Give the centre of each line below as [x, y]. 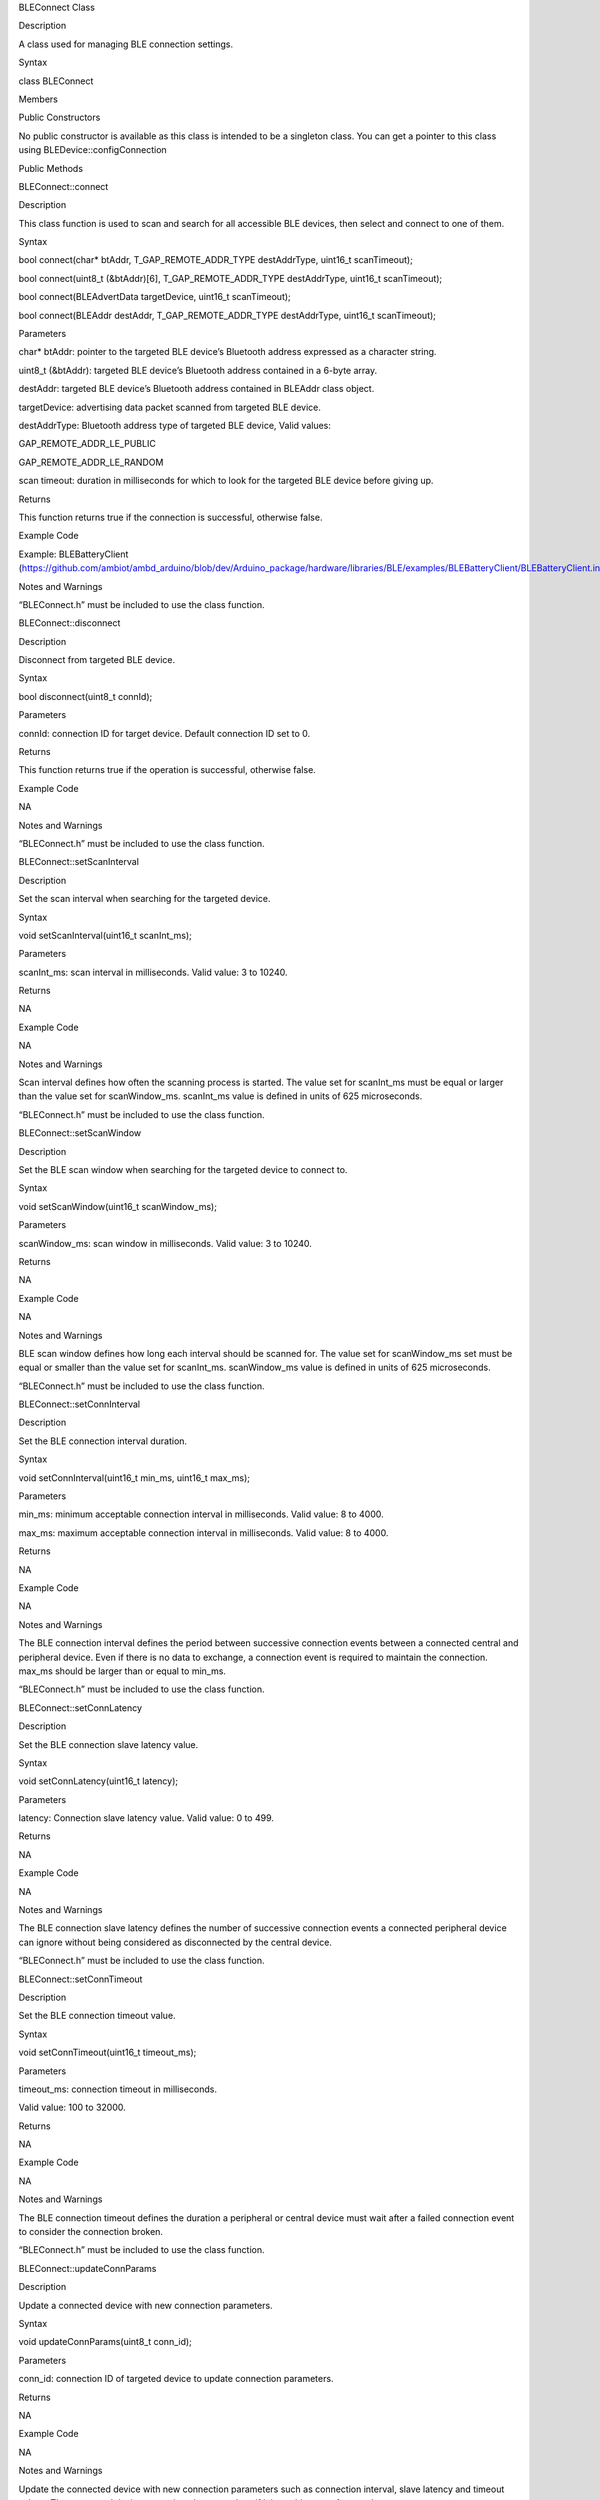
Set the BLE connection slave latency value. [108, 1744]
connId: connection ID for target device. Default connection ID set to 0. [164, 733]
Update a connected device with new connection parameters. [146, 2305]
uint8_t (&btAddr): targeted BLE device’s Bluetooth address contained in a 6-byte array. [198, 370]
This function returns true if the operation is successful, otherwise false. [167, 770]
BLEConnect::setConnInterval [79, 1404]
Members [38, 99]
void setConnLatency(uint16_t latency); [98, 1781]
